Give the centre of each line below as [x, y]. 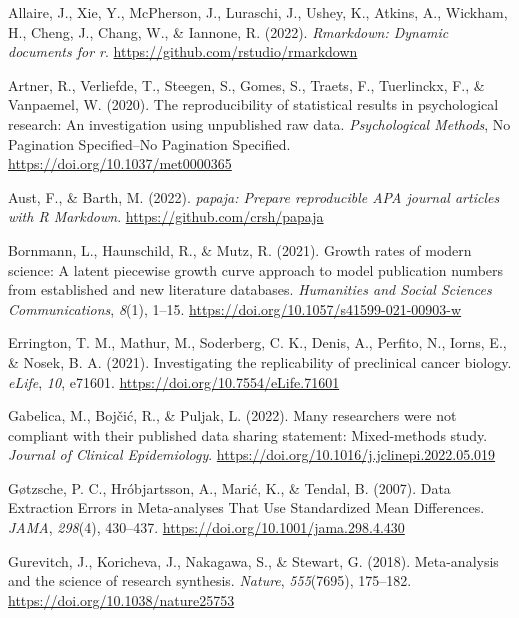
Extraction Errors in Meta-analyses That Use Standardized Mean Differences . [246, 507]
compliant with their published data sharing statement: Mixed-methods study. [248, 434]
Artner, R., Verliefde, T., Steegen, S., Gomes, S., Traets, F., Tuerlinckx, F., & [246, 84]
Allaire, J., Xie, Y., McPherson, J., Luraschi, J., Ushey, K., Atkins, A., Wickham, [258, 12]
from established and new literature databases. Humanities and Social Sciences [250, 289]
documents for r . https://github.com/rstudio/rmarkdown [183, 51]
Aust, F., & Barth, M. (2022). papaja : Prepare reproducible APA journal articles [254, 196]
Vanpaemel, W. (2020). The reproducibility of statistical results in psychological [253, 104]
